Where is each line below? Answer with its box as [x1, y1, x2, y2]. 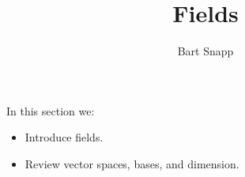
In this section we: [6, 102, 95, 119]
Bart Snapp [177, 43, 234, 59]
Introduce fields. [24, 129, 104, 145]
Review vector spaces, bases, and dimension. [24, 155, 239, 171]
